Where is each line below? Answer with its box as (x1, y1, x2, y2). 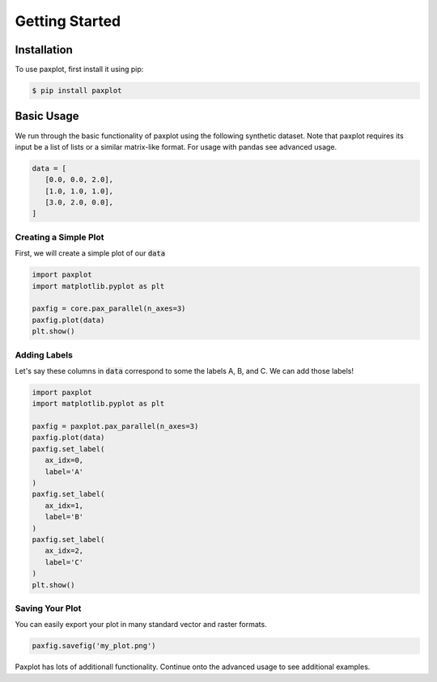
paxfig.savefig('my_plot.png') (32, 642, 157, 650)
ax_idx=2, (45, 546, 84, 556)
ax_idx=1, (45, 501, 84, 510)
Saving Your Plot (15, 603, 82, 614)
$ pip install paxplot (32, 86, 122, 95)
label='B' (45, 512, 84, 522)
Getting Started (15, 12, 121, 30)
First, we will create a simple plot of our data (15, 248, 166, 258)
